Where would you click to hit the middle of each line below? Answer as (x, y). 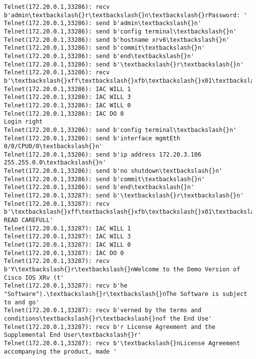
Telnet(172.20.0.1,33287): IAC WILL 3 (67, 237)
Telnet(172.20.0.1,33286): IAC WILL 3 (67, 97)
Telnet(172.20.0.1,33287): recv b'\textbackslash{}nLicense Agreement (122, 343)
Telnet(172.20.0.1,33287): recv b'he (66, 286)
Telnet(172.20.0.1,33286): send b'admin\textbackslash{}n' (103, 23)
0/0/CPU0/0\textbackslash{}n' (53, 147)
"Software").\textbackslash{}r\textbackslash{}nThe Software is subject (126, 294)
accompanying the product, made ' (61, 351)
